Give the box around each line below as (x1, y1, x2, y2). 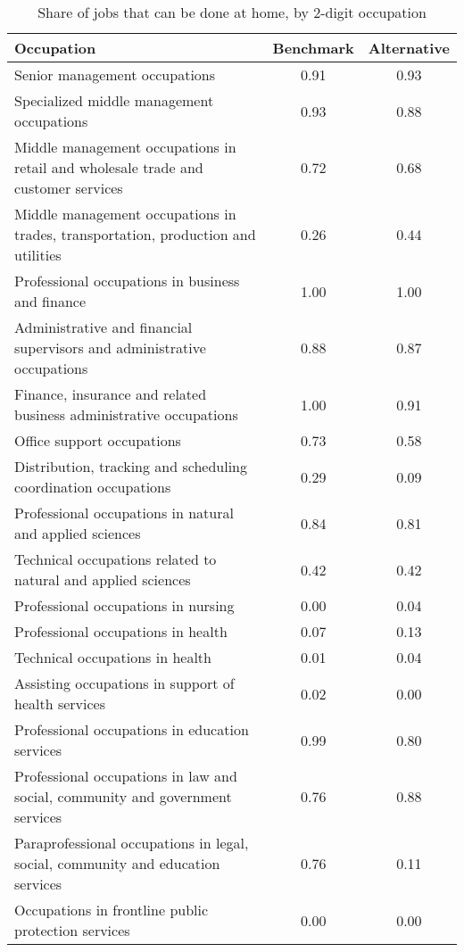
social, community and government (14, 786, 232, 807)
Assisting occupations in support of (14, 673, 235, 693)
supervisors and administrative (14, 337, 206, 358)
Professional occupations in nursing (14, 595, 235, 616)
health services (14, 693, 105, 714)
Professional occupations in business (14, 270, 240, 291)
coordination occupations (14, 476, 171, 497)
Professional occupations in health (14, 621, 228, 642)
